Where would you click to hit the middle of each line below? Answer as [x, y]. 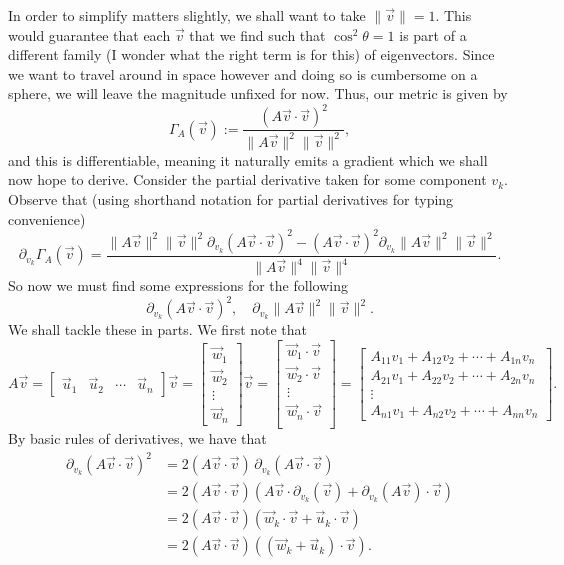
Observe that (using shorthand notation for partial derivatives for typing [231, 199]
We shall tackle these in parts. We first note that [158, 329]
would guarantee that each [89, 34]
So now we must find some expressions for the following [178, 285]
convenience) [47, 218]
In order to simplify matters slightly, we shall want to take [187, 15]
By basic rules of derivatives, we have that [137, 437]
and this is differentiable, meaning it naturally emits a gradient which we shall [248, 159]
